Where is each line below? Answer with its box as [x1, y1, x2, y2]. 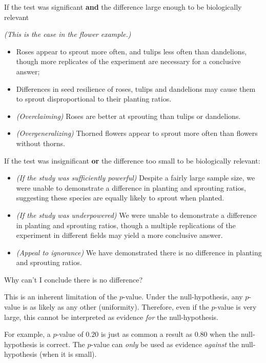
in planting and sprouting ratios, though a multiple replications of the [16, 219, 236, 230]
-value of [56, 329, 84, 339]
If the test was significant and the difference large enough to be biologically [4, 2, 242, 12]
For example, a [4, 329, 51, 339]
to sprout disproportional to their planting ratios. [16, 93, 172, 104]
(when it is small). [39, 349, 97, 359]
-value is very [215, 301, 257, 312]
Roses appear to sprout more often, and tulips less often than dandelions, [16, 46, 247, 56]
